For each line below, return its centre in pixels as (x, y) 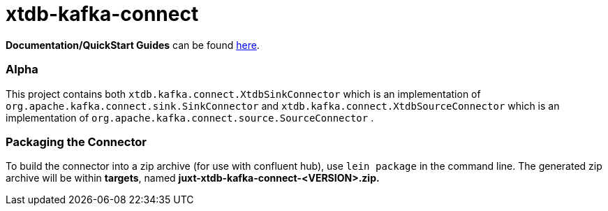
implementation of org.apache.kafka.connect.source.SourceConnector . (190, 117)
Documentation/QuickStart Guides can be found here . (133, 45)
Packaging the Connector (76, 141)
